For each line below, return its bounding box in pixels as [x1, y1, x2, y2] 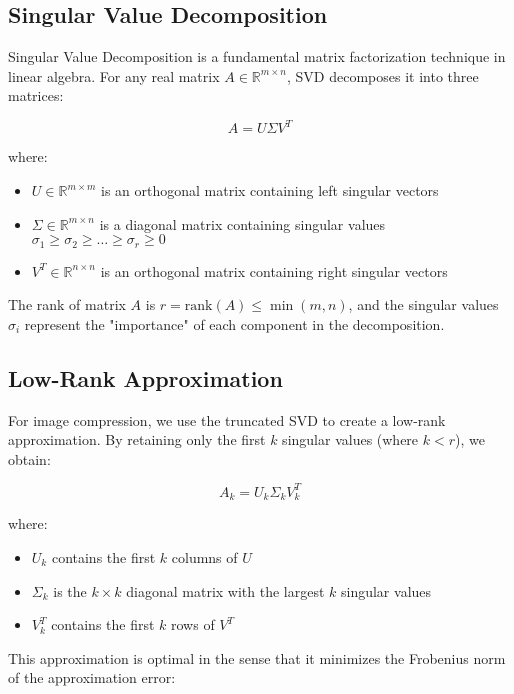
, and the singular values [348, 294, 499, 315]
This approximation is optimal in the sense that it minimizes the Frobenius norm [8, 647, 506, 668]
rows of [171, 614, 215, 635]
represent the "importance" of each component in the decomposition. [24, 313, 445, 334]
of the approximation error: [8, 667, 176, 688]
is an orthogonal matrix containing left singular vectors [101, 180, 439, 201]
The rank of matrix [8, 294, 126, 315]
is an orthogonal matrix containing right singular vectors [100, 260, 448, 281]
